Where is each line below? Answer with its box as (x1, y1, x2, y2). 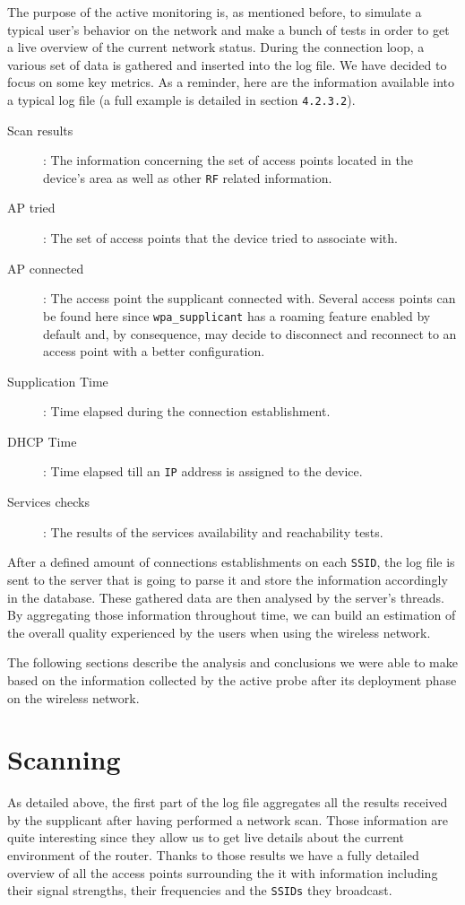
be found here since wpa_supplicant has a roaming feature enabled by (43, 306, 431, 325)
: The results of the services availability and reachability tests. (43, 522, 383, 541)
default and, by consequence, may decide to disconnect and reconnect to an (43, 324, 457, 343)
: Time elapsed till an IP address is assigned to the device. (43, 462, 363, 481)
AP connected (7, 258, 84, 277)
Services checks (7, 492, 90, 511)
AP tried (7, 198, 56, 217)
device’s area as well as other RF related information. (43, 168, 332, 187)
